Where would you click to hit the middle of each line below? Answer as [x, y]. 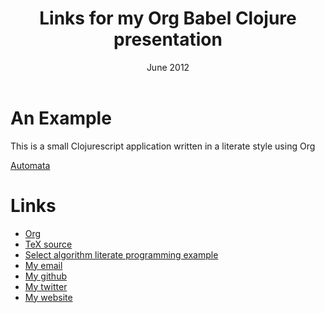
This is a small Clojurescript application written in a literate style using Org [163, 146]
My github [46, 276]
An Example [61, 118]
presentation [168, 39]
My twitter [46, 286]
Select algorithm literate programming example [121, 254]
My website [48, 297]
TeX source [48, 244]
